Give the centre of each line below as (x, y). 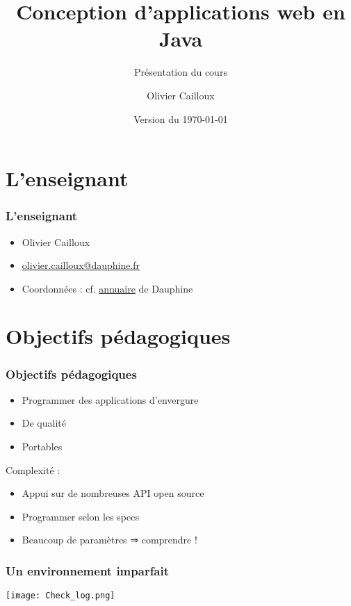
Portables (42, 447)
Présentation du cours (181, 72)
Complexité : (33, 469)
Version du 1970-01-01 (181, 118)
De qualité (44, 423)
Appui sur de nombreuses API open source (113, 493)
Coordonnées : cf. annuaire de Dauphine (107, 288)
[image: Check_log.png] (60, 596)
